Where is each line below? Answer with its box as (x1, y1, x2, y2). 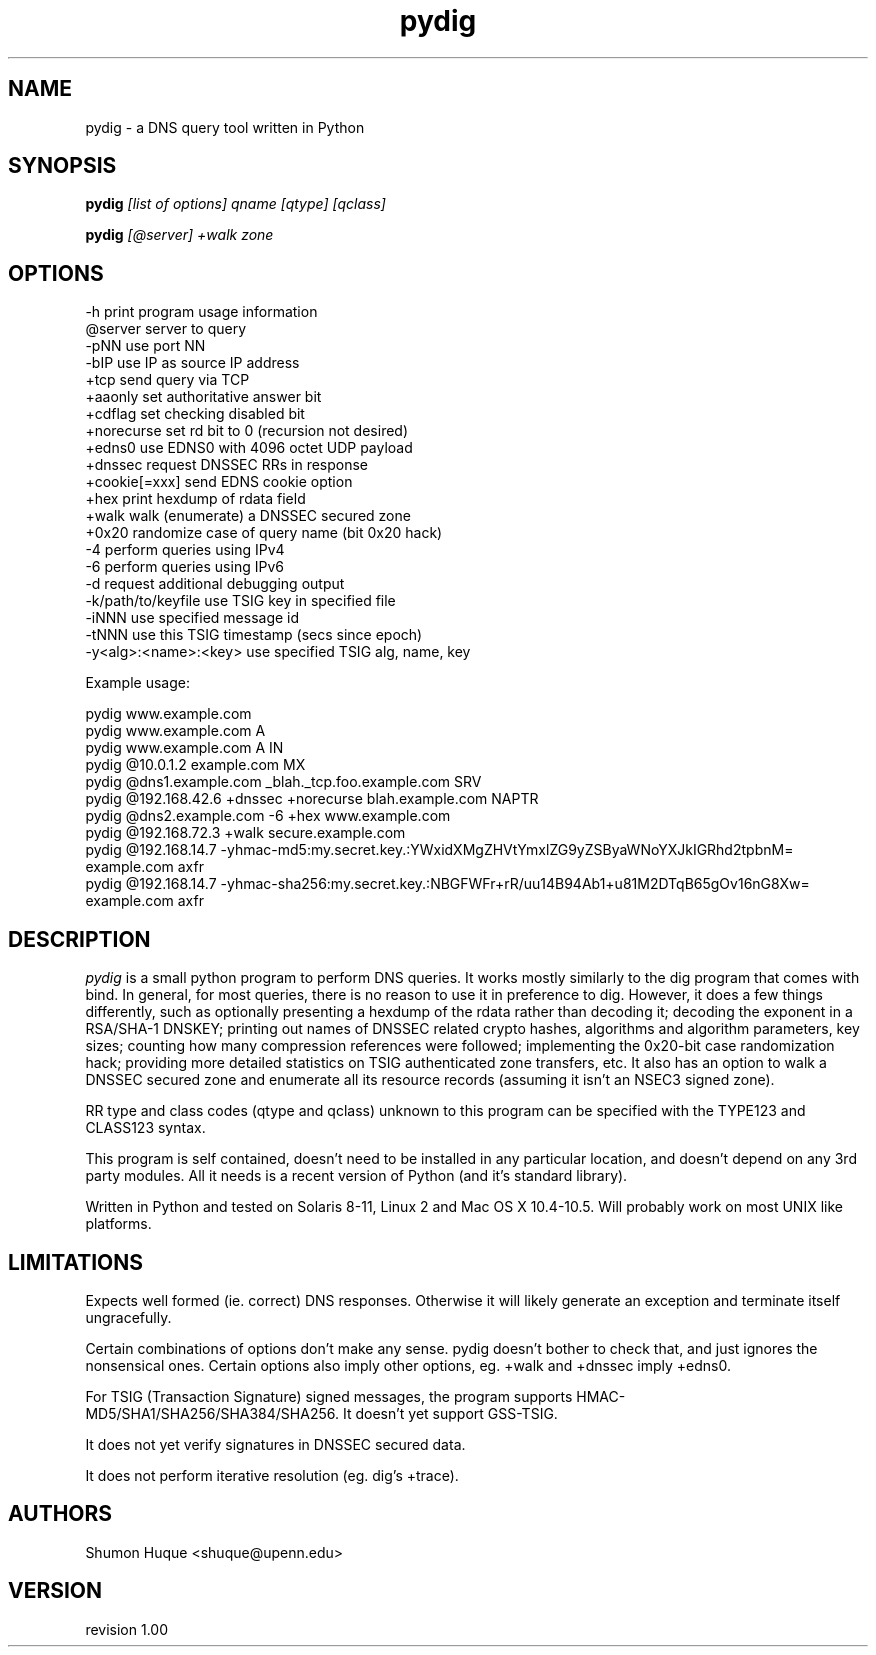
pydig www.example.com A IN (85, 739, 284, 757)
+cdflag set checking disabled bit (85, 405, 305, 423)
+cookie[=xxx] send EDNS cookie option (85, 473, 353, 491)
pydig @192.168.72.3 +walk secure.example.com (85, 824, 406, 842)
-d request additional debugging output (85, 575, 345, 593)
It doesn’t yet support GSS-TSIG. (342, 1404, 558, 1422)
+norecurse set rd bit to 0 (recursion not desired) (85, 422, 409, 440)
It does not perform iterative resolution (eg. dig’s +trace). (85, 1466, 459, 1484)
